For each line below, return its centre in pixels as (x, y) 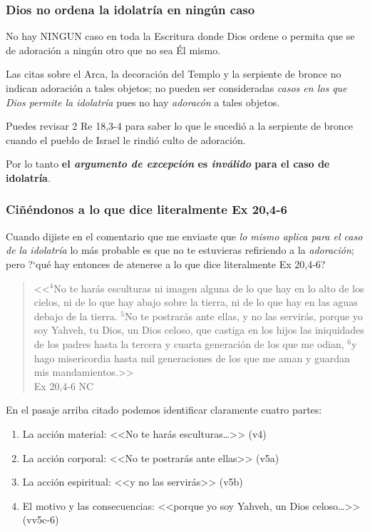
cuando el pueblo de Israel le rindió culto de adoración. (126, 139)
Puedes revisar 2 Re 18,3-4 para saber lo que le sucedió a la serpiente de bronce (180, 126)
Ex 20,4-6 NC (64, 385)
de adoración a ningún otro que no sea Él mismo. (113, 50)
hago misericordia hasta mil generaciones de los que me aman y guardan (192, 358)
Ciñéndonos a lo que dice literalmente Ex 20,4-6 (147, 209)
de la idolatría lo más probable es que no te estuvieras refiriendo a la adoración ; (180, 250)
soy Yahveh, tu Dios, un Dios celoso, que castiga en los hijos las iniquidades (199, 330)
